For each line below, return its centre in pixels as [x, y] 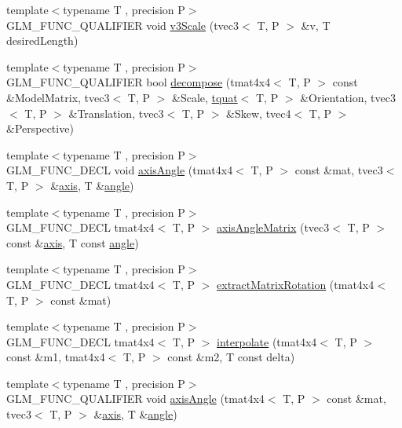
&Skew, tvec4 [259, 113]
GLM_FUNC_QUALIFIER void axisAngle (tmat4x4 [135, 399]
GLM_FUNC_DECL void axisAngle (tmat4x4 [120, 170]
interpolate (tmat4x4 [267, 341]
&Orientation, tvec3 [348, 97]
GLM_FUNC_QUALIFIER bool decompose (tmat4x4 [139, 82]
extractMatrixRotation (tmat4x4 [296, 284]
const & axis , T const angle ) [73, 242]
